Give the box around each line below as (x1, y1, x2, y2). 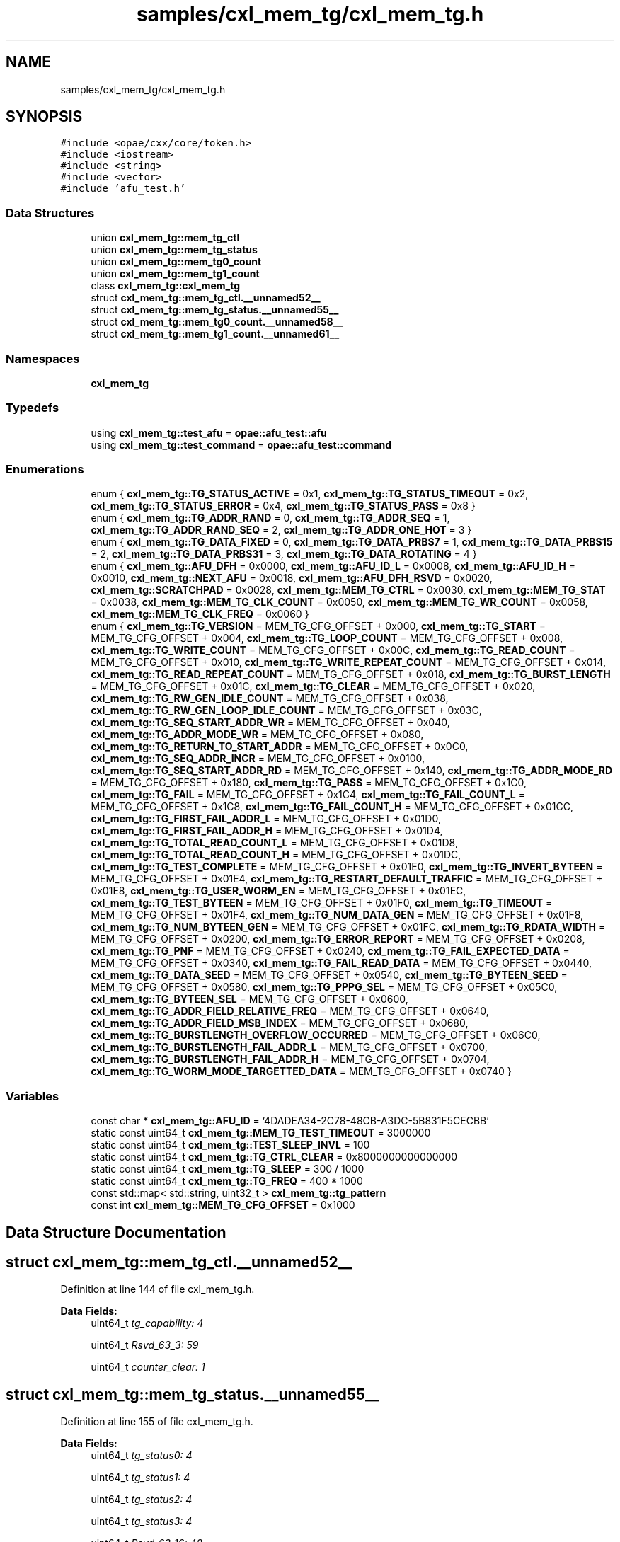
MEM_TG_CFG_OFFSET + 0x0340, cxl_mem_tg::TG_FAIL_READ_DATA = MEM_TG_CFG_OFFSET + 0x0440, (91, 957, 592, 969)
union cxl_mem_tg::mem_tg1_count (91, 267, 260, 280)
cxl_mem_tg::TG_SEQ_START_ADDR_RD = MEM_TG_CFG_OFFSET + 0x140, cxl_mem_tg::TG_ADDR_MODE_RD (91, 764, 613, 777)
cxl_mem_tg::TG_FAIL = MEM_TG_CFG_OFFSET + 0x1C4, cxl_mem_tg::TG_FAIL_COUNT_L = (91, 788, 525, 801)
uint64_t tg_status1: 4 (91, 1471, 190, 1484)
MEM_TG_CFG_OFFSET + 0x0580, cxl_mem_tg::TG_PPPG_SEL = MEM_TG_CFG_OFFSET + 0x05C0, (91, 981, 558, 994)
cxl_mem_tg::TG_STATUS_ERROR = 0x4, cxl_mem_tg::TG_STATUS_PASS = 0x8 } (91, 500, 476, 512)
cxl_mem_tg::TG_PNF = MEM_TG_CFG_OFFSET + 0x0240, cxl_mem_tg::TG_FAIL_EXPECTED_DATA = (91, 945, 570, 957)
